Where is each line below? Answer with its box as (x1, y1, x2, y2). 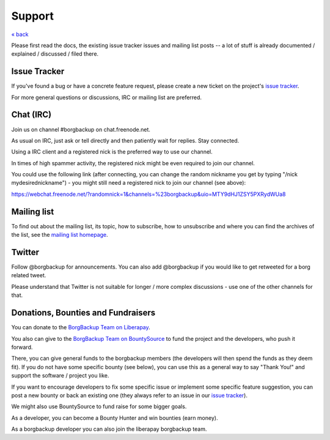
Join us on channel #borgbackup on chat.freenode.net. (11, 125, 151, 133)
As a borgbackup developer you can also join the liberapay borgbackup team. (11, 425, 207, 433)
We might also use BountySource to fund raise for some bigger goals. (11, 403, 187, 410)
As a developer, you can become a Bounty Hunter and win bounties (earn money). (11, 414, 218, 422)
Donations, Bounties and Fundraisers (11, 308, 156, 318)
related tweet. (11, 272, 46, 279)
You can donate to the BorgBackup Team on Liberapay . (11, 324, 151, 331)
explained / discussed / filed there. (11, 50, 99, 58)
